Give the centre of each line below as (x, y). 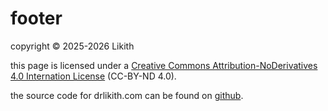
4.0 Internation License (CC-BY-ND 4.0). (93, 76)
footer (36, 18)
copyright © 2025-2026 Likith (72, 46)
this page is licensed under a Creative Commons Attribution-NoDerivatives (164, 65)
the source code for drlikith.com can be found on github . (127, 95)
